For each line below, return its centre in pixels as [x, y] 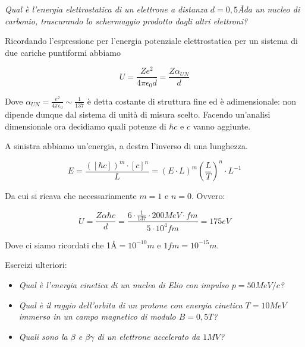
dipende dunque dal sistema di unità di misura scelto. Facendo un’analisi [138, 114]
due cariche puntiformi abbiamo [63, 52]
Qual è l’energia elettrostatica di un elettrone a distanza [106, 9]
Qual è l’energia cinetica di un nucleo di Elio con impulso [124, 284]
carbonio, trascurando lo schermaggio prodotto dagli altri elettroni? [126, 20]
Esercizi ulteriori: [36, 265]
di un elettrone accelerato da [149, 336]
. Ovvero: [208, 196]
